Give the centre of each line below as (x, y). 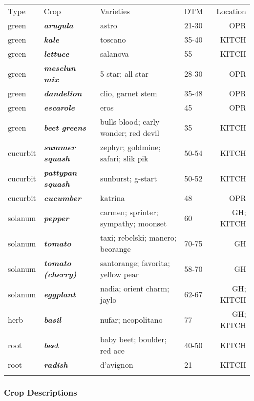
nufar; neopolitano (131, 319)
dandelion (63, 93)
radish (56, 365)
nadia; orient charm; (135, 288)
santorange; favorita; (135, 263)
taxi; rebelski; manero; (138, 237)
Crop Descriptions (41, 392)
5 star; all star (124, 73)
